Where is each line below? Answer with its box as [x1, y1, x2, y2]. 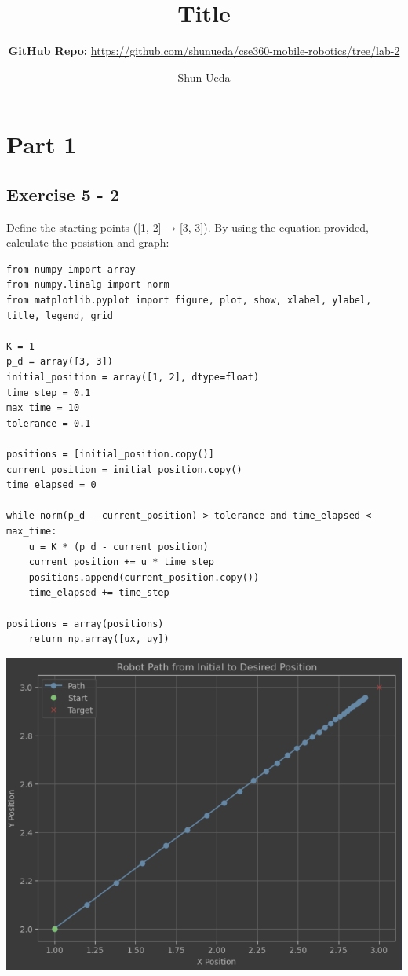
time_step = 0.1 [6, 387, 91, 398]
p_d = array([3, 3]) [6, 356, 114, 368]
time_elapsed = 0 [6, 479, 97, 491]
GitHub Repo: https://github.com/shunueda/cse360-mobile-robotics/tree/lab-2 [8, 42, 400, 59]
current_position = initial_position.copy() [6, 464, 242, 475]
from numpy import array [6, 263, 136, 275]
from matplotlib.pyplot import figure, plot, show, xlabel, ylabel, [6, 295, 372, 306]
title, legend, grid [6, 310, 114, 321]
